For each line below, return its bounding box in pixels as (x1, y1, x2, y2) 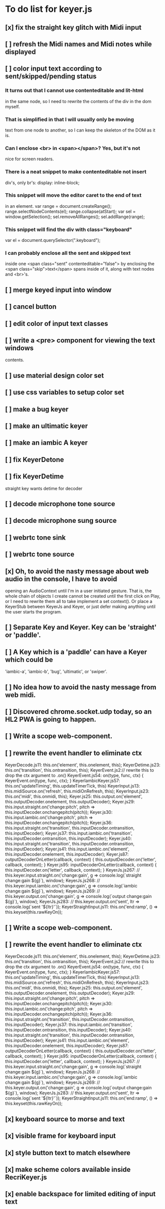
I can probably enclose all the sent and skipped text (5, 250, 131, 257)
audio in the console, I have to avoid (5, 575, 117, 583)
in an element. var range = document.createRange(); (5, 203, 112, 209)
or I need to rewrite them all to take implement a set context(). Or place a (5, 598, 153, 604)
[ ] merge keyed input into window (5, 285, 112, 294)
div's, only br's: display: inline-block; (5, 180, 80, 186)
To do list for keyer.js (5, 3, 93, 15)
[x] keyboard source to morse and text (5, 1115, 125, 1123)
